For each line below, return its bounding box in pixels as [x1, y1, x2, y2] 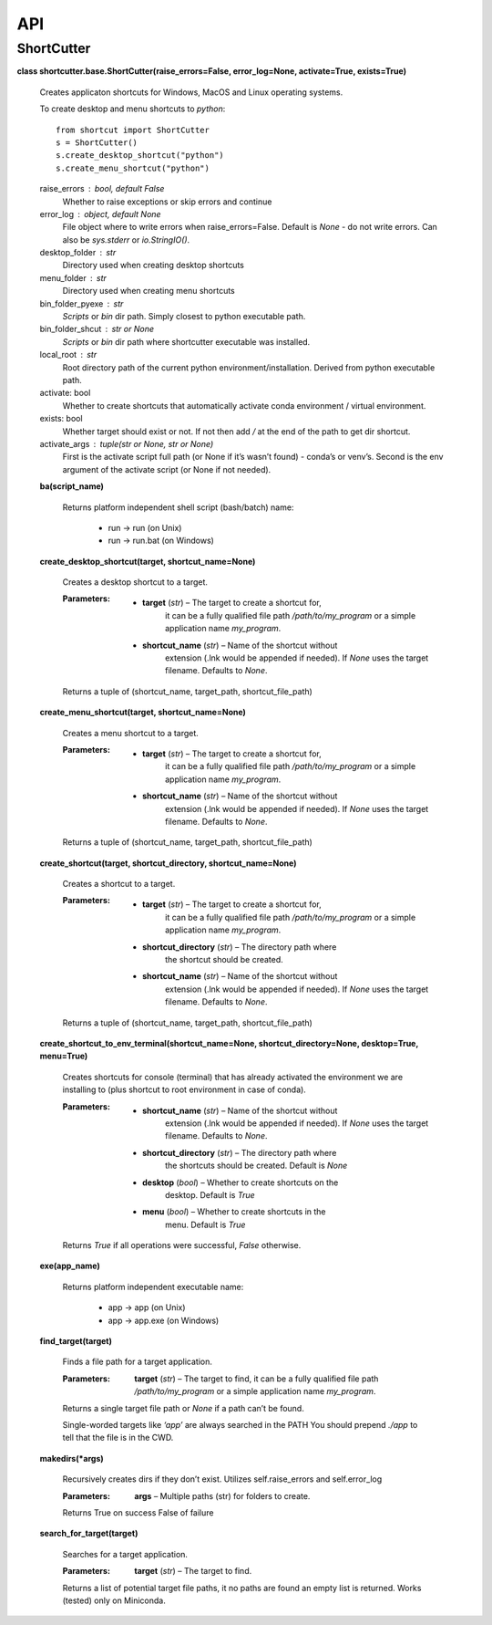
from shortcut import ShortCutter [56, 124, 210, 135]
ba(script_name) [39, 481, 105, 492]
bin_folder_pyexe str [39, 297, 124, 309]
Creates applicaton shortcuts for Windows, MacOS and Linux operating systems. [39, 87, 343, 98]
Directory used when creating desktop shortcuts [62, 260, 245, 271]
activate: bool [39, 388, 91, 399]
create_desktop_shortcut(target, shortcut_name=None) [39, 556, 256, 567]
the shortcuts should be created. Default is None [165, 1160, 348, 1172]
